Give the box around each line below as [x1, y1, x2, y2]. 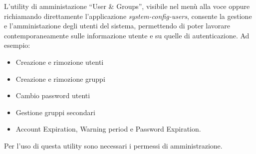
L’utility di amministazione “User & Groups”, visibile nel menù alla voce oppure [4, 1, 250, 11]
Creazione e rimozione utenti [15, 56, 104, 67]
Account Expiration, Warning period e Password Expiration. [15, 124, 201, 134]
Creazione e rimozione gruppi [15, 73, 105, 84]
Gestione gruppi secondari [15, 107, 95, 117]
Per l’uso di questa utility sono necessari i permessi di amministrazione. [4, 140, 223, 151]
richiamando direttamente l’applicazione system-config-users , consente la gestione [4, 10, 252, 21]
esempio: [4, 40, 30, 50]
